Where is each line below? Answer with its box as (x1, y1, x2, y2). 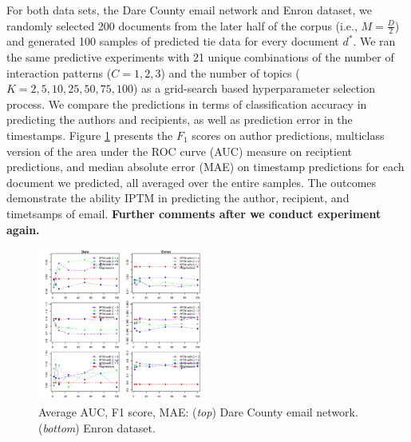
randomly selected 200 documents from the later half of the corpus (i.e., (6, 17, 358, 34)
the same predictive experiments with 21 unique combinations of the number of (6, 49, 394, 66)
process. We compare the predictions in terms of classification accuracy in (6, 95, 367, 112)
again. (6, 221, 40, 237)
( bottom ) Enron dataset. (38, 419, 156, 436)
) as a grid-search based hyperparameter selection (132, 80, 375, 97)
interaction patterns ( (6, 64, 112, 81)
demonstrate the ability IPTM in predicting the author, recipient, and (6, 189, 350, 206)
